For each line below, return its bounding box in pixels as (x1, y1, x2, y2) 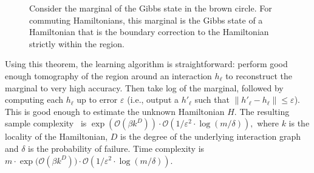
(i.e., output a (127, 93, 179, 106)
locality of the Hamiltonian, (5, 130, 108, 143)
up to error (77, 93, 118, 106)
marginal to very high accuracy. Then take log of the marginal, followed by (5, 81, 284, 94)
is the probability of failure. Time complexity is (28, 142, 205, 154)
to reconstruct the (225, 69, 292, 82)
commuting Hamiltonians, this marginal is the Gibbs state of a (29, 13, 263, 26)
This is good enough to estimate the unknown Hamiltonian (5, 105, 225, 117)
